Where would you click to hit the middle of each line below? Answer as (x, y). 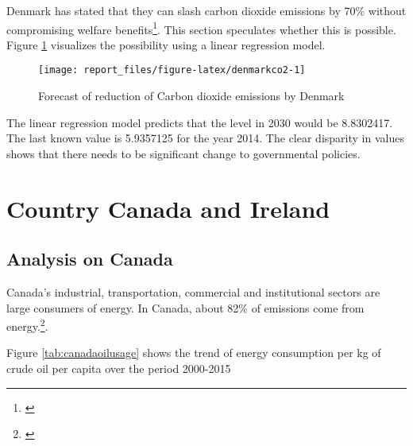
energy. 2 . (27, 325)
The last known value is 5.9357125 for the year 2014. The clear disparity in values (205, 138)
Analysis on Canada (90, 259)
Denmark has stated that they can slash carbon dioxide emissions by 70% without (206, 10)
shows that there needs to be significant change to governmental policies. (183, 153)
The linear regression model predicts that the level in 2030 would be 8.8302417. (200, 122)
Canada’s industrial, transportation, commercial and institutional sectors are (193, 292)
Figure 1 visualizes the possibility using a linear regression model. (166, 44)
